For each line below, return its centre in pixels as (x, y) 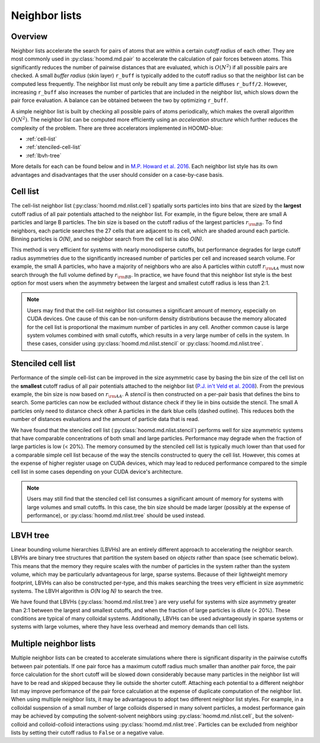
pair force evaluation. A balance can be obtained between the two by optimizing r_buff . (119, 100)
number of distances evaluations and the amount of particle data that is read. (105, 419)
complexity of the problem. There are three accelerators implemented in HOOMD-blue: (117, 128)
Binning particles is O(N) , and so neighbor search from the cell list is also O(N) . (107, 239)
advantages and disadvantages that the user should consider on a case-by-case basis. (117, 174)
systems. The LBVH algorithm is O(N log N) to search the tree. (87, 591)
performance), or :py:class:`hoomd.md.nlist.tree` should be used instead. (116, 515)
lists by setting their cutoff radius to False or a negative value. (87, 732)
